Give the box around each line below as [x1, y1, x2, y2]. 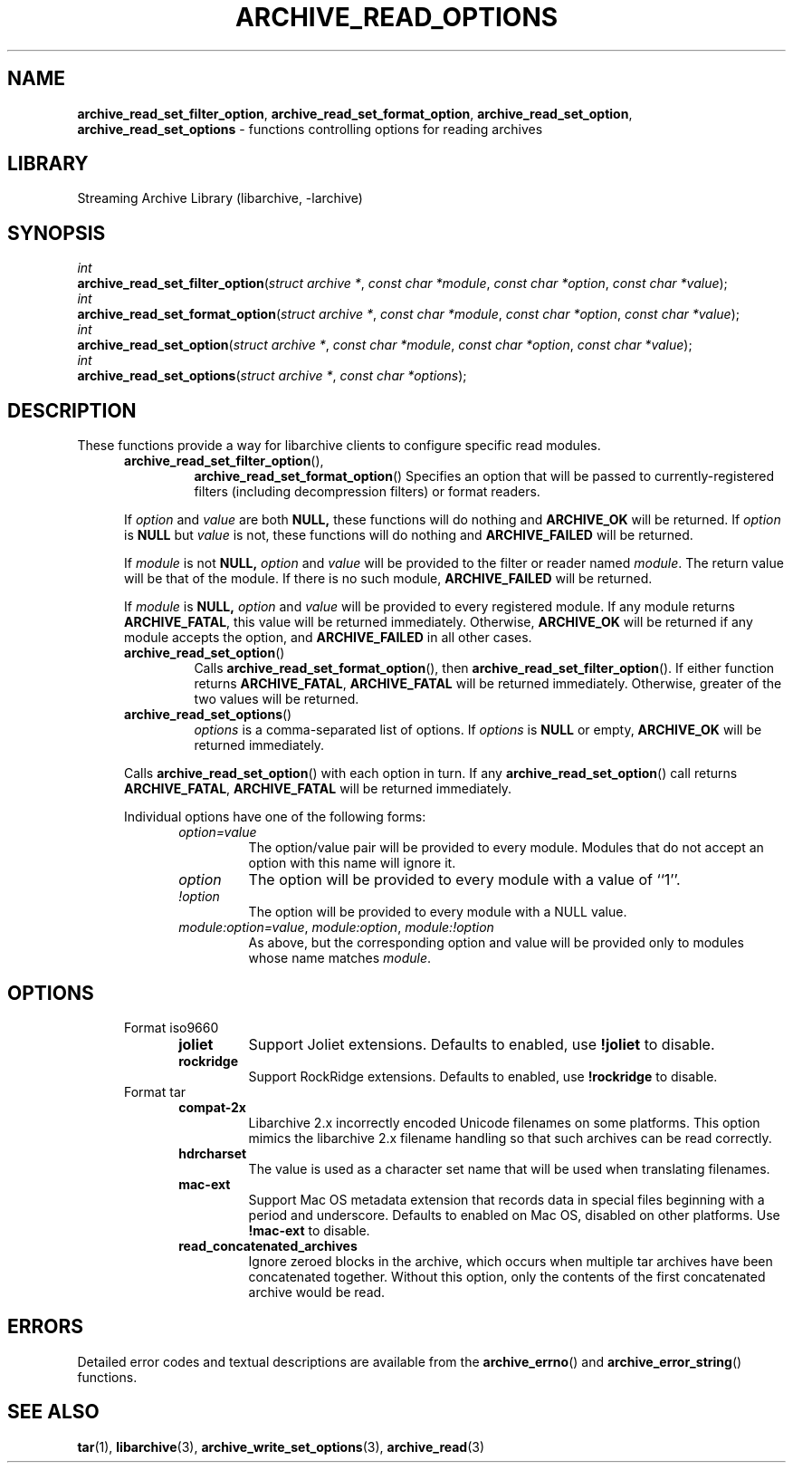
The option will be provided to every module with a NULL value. [248, 904, 627, 920]
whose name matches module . [248, 950, 432, 966]
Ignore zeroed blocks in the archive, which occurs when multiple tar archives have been [248, 1253, 773, 1269]
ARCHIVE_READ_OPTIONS [234, 2, 559, 33]
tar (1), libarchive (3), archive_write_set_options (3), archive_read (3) [77, 1438, 485, 1455]
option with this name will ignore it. [248, 855, 456, 871]
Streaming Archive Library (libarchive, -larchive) [77, 190, 363, 207]
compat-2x [178, 1099, 246, 1115]
